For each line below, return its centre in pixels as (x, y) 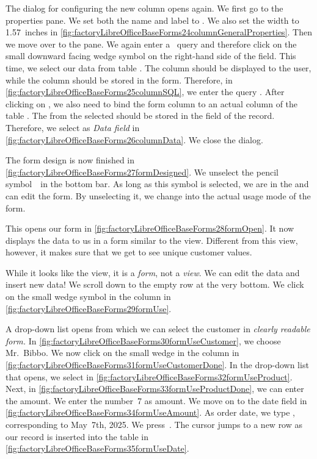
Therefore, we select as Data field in (73, 127)
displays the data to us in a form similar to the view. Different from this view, (152, 240)
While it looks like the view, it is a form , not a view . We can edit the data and (153, 272)
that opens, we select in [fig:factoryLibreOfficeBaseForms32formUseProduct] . (149, 376)
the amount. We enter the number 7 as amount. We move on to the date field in (156, 400)
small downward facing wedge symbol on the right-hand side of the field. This (151, 56)
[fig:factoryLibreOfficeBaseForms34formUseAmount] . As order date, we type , (151, 412)
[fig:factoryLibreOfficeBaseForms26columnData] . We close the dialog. (134, 139)
